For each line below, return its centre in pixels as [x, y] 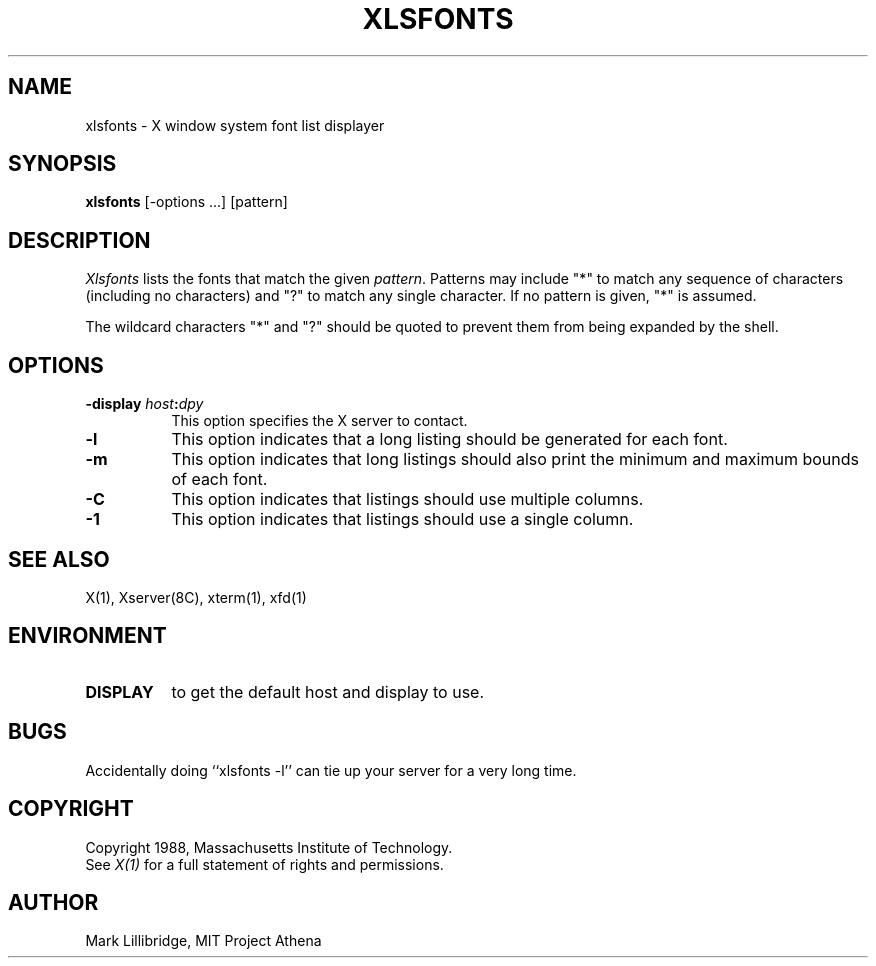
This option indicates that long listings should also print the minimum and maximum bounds [515, 459]
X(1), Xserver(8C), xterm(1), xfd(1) [196, 597]
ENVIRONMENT [87, 636]
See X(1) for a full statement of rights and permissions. [264, 864]
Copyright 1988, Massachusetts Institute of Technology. [269, 847]
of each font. [219, 479]
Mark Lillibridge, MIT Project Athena [203, 941]
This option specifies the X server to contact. [319, 421]
